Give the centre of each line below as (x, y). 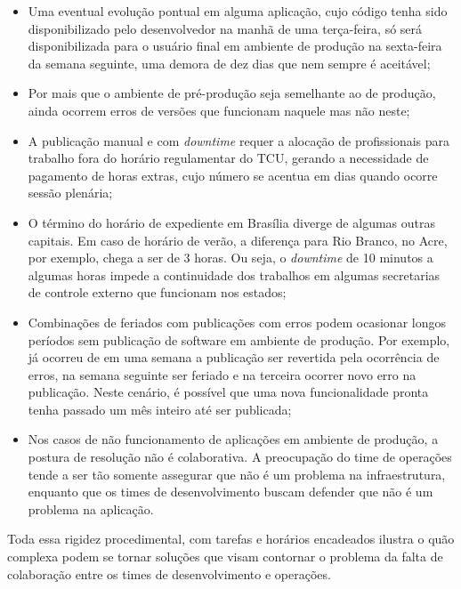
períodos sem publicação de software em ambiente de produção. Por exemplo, (239, 339)
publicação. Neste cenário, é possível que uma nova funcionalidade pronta (228, 392)
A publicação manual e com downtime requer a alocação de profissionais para (239, 140)
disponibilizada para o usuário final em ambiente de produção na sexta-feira (235, 46)
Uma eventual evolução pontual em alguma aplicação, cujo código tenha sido (238, 11)
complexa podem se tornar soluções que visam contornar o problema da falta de (225, 557)
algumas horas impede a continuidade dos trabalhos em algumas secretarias (234, 274)
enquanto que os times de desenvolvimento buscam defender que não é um (230, 492)
